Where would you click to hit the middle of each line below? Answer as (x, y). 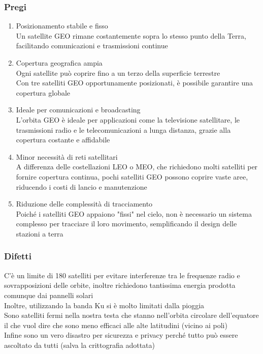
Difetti (18, 256)
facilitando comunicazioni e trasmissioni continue (92, 46)
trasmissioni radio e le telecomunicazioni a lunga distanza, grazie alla (123, 129)
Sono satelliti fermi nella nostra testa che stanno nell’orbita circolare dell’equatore (131, 315)
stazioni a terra (40, 233)
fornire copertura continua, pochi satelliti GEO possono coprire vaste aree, (132, 176)
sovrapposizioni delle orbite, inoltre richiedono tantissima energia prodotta (120, 285)
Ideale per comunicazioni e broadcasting (78, 110)
